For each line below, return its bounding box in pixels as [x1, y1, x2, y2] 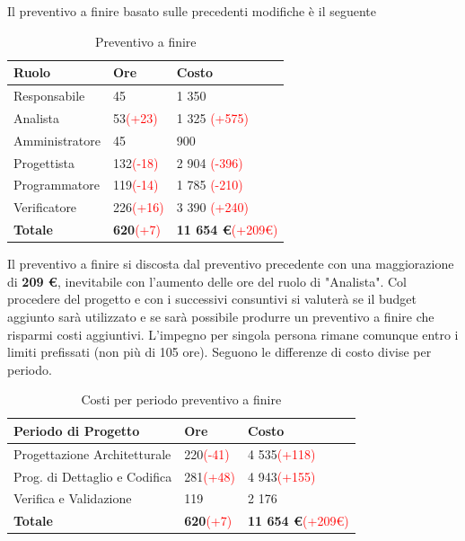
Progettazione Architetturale [13, 444, 171, 463]
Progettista [13, 153, 75, 172]
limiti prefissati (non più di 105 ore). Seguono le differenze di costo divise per [7, 342, 432, 361]
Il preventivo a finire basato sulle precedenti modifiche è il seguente [7, 2, 376, 20]
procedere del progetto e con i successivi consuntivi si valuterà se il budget [7, 289, 417, 308]
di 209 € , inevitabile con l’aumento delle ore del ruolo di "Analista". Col [7, 271, 407, 290]
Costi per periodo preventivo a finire [81, 390, 282, 409]
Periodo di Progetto [13, 421, 140, 439]
